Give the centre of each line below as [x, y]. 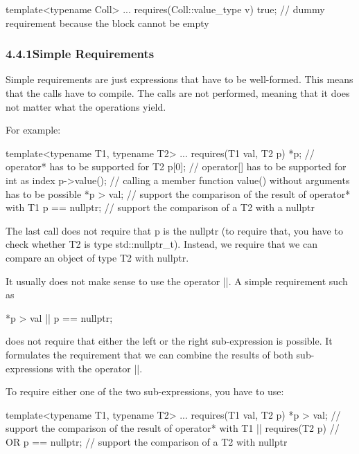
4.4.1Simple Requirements [80, 54]
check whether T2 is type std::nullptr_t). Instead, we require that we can [161, 244]
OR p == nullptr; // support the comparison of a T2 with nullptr [147, 441]
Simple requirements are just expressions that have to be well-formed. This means [179, 79]
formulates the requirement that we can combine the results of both [149, 354]
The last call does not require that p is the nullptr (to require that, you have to [174, 230]
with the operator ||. [99, 368]
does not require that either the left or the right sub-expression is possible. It [169, 341]
